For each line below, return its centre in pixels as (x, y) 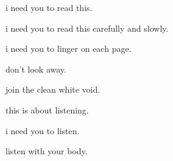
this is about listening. (47, 109)
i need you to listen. (43, 130)
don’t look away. (36, 69)
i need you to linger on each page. (69, 48)
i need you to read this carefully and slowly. (87, 28)
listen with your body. (47, 151)
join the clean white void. (53, 89)
